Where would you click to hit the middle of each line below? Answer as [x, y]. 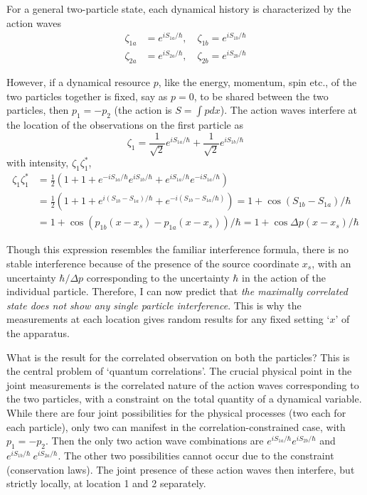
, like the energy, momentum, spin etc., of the [257, 82]
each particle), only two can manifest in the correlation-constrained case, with [176, 426]
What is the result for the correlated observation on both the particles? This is [178, 357]
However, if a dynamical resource [79, 82]
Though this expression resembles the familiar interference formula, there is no [177, 249]
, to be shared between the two [261, 96]
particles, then [38, 110]
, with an [331, 264]
